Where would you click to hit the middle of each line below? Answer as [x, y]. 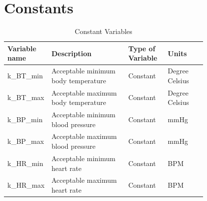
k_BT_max [26, 97]
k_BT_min [25, 75]
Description [72, 53]
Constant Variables [103, 31]
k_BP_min [25, 119]
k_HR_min [25, 163]
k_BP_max [26, 141]
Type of [142, 48]
